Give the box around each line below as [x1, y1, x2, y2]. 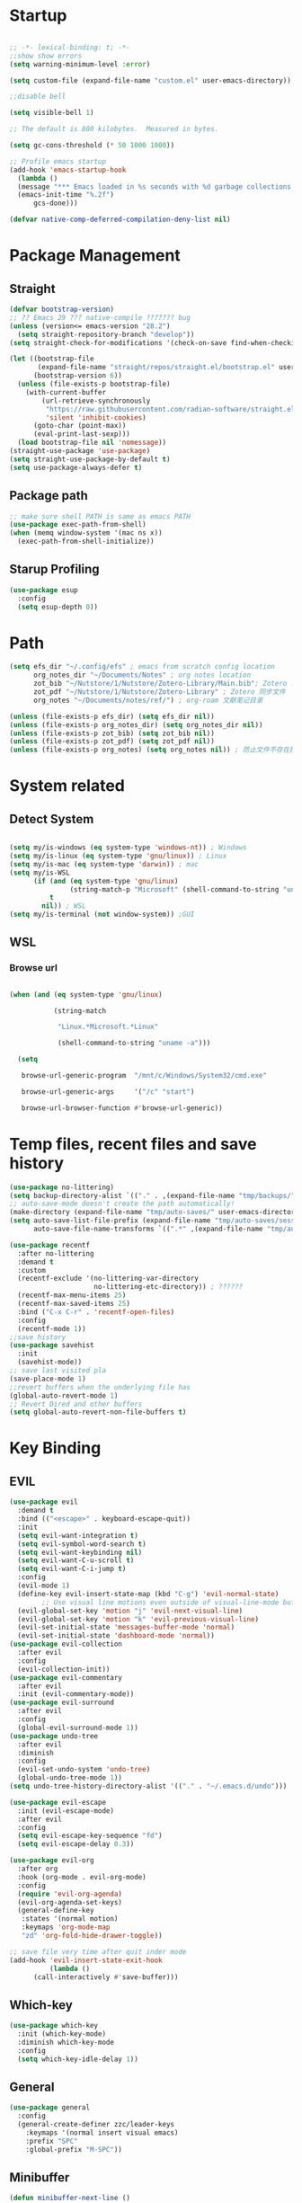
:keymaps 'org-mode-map [21, 1923, 111, 1932]
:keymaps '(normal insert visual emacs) [25, 2128, 179, 2137]
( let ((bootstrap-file [9, 354, 94, 364]
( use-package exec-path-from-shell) [9, 520, 147, 529]
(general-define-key [17, 1906, 94, 1915]
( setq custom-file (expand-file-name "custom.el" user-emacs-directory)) [9, 76, 292, 85]
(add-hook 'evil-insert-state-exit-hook [9, 1956, 164, 1965]
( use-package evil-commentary [9, 1673, 123, 1682]
